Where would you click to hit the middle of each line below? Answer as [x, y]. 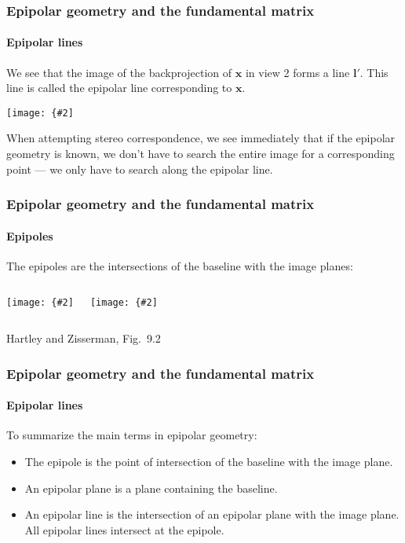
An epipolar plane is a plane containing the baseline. [151, 488]
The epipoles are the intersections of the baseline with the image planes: [180, 265]
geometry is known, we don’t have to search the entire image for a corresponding [201, 154]
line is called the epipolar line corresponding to [119, 88]
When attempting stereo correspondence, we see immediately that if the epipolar [201, 138]
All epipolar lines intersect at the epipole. [124, 529]
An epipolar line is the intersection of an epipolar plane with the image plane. [212, 514]
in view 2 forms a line [297, 72]
